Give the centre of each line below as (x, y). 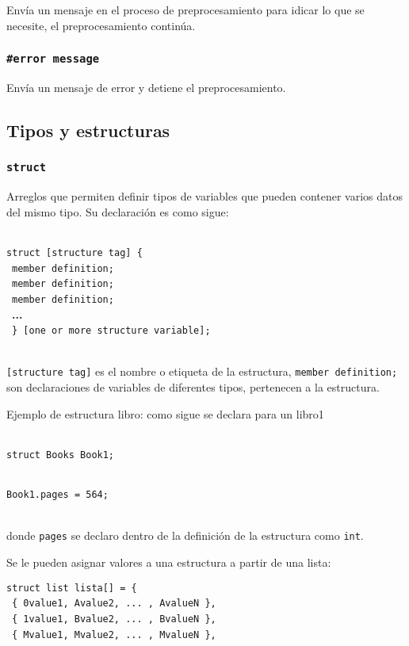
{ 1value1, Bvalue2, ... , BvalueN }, (114, 619)
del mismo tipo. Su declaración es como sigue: (118, 211)
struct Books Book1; (61, 455)
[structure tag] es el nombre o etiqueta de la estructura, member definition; (202, 371)
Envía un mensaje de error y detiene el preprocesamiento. (146, 87)
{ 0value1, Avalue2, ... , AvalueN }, (114, 604)
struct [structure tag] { (75, 252)
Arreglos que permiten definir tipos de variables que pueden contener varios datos (204, 196)
